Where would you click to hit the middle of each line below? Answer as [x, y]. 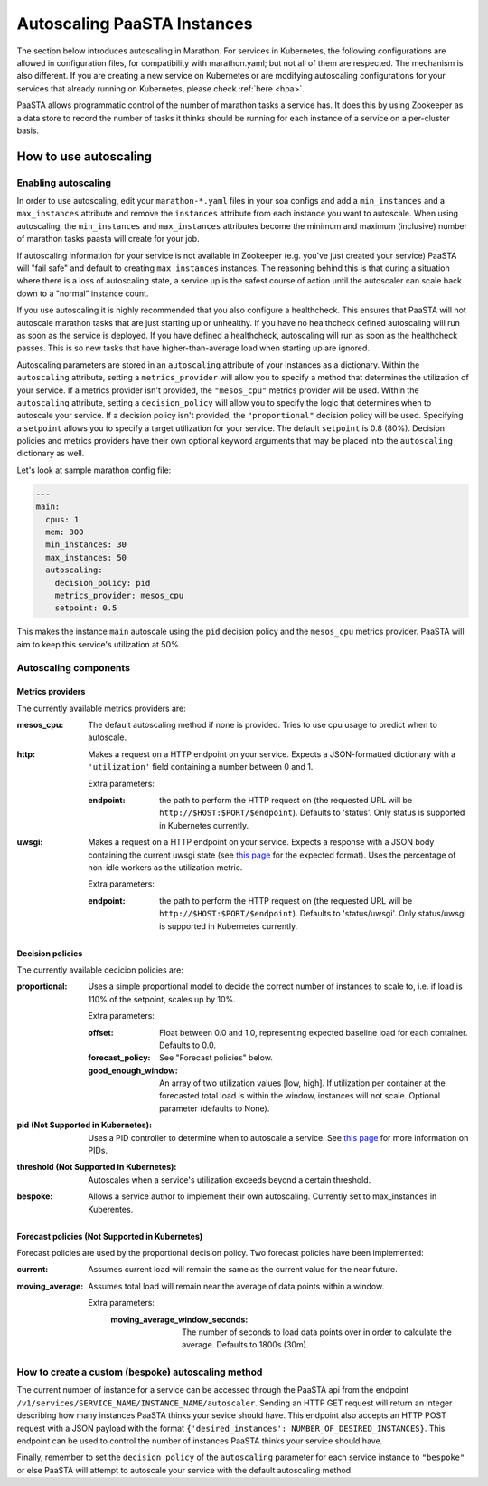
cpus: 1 [62, 519]
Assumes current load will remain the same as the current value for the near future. [243, 1270]
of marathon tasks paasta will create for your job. [108, 239]
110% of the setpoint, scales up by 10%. [162, 999]
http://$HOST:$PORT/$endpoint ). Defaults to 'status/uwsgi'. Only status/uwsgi [313, 914]
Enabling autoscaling [64, 183]
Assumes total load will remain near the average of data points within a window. [236, 1286]
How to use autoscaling [84, 156]
